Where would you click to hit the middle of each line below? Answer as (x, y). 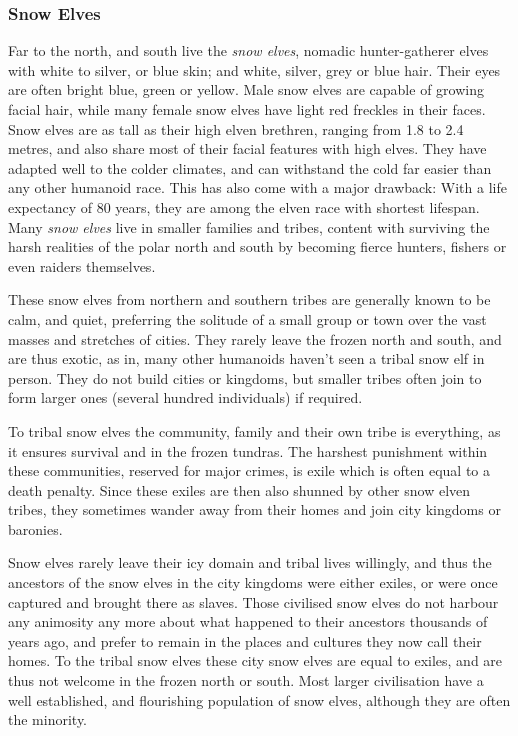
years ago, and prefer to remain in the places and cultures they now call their (245, 640)
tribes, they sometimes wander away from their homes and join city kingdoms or (254, 509)
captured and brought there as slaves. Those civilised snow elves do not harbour (253, 601)
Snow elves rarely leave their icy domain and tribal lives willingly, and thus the (250, 562)
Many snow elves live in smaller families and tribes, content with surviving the (249, 226)
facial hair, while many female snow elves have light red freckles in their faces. (247, 109)
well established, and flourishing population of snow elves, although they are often (259, 699)
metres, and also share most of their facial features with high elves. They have (247, 148)
